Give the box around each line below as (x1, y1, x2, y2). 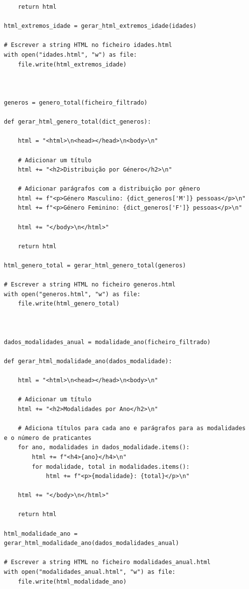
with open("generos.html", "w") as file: (4, 290, 141, 298)
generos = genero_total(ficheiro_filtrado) (4, 99, 148, 106)
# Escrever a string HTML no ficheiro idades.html (4, 42, 172, 49)
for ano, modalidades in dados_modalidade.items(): (18, 444, 190, 451)
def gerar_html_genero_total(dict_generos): (4, 118, 151, 126)
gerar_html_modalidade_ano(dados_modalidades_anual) (4, 540, 179, 547)
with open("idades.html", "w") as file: (4, 51, 137, 58)
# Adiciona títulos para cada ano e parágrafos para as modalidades (18, 425, 246, 432)
